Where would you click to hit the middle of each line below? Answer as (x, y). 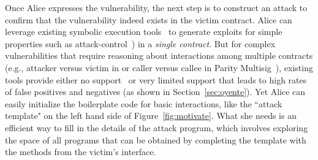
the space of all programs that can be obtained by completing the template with (156, 139)
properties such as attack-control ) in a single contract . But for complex (140, 43)
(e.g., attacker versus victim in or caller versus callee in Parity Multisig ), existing (159, 67)
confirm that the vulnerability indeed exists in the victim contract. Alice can (149, 19)
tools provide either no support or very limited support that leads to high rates (156, 79)
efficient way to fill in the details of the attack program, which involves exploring (157, 127)
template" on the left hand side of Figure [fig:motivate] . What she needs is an (151, 116)
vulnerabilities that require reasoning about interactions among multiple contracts (159, 55)
